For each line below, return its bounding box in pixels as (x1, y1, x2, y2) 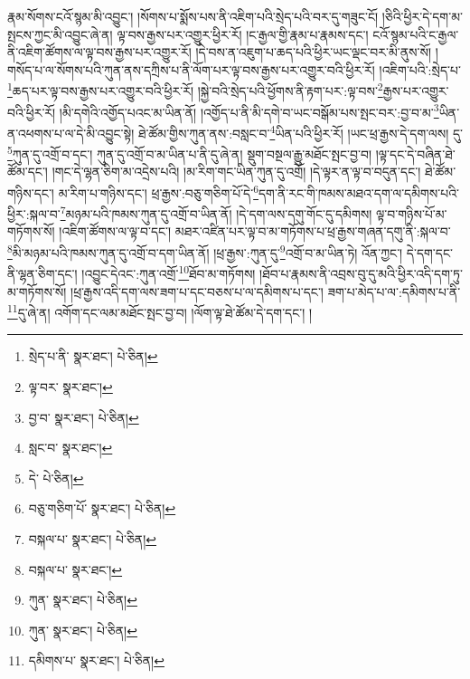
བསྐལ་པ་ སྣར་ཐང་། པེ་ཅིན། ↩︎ (28, 529, 156, 548)
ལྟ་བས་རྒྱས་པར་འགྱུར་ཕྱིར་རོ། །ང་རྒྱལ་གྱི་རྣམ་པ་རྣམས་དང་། (117, 24, 369, 43)
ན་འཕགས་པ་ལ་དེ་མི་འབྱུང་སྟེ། (7, 123, 135, 142)
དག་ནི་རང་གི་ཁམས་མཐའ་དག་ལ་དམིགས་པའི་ (258, 183, 459, 202)
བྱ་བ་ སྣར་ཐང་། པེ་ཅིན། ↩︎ (28, 407, 139, 426)
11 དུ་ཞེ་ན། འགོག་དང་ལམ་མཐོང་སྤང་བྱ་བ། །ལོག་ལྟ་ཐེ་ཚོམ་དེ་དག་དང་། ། (7, 301, 313, 321)
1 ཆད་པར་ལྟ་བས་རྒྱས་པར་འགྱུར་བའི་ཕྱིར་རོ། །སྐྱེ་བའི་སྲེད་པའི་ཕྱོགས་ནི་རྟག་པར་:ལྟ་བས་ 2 (7, 79, 383, 100)
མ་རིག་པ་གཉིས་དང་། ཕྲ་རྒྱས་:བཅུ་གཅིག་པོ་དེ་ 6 (58, 180, 258, 202)
